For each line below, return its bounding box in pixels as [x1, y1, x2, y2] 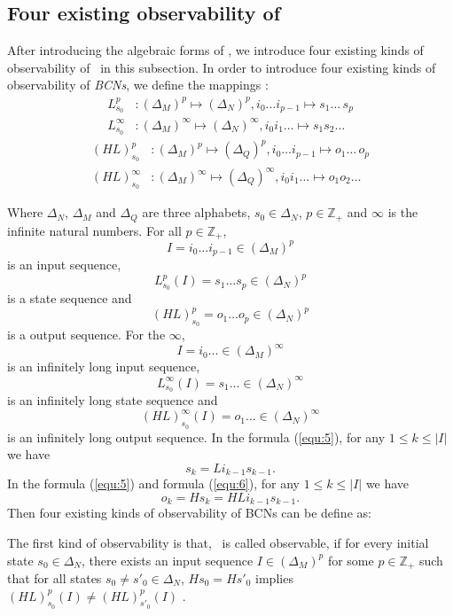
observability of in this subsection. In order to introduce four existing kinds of [7, 58, 436, 76]
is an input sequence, [7, 255, 121, 274]
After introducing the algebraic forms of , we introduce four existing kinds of [7, 41, 424, 59]
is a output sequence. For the [7, 325, 166, 344]
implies [255, 569, 293, 588]
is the [387, 203, 418, 222]
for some [327, 550, 374, 569]
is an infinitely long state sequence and [7, 391, 218, 409]
